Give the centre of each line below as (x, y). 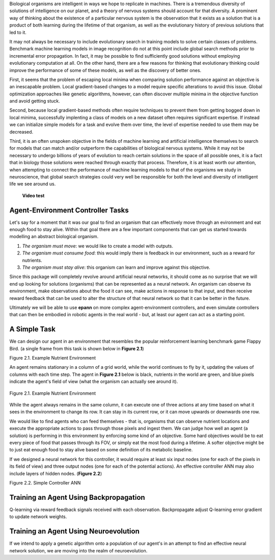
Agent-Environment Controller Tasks (69, 210)
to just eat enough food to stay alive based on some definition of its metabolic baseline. (101, 450)
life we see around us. (33, 184)
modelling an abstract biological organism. (54, 237)
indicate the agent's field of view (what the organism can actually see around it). (94, 381)
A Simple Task (33, 329)
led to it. (18, 32)
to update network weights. (38, 517)
